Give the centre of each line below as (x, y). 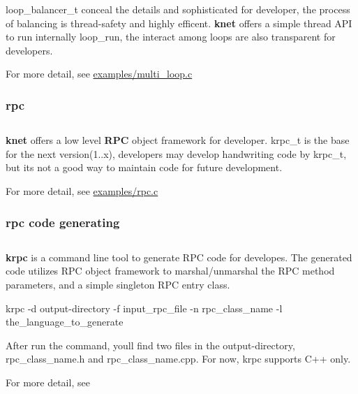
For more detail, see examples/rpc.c (82, 190)
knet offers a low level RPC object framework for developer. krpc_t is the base (178, 140)
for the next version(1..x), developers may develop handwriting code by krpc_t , (176, 153)
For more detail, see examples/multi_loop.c (99, 74)
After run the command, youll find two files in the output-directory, (150, 345)
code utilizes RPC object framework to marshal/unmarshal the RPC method (170, 271)
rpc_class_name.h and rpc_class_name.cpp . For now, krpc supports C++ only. (178, 359)
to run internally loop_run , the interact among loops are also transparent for (171, 37)
